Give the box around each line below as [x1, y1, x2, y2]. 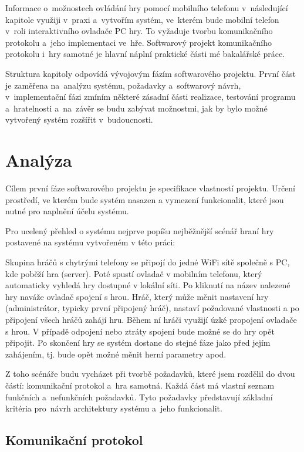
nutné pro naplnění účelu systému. [5, 205, 129, 217]
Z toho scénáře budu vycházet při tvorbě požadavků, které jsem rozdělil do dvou [5, 367, 295, 380]
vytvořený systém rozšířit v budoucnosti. [5, 113, 153, 126]
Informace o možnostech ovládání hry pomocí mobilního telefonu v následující [5, 2, 288, 14]
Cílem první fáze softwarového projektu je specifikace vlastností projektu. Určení [5, 182, 296, 194]
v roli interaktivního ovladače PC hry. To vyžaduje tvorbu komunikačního [5, 25, 273, 37]
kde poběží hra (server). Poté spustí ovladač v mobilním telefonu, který [5, 267, 262, 279]
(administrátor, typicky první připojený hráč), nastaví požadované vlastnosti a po [5, 302, 299, 314]
